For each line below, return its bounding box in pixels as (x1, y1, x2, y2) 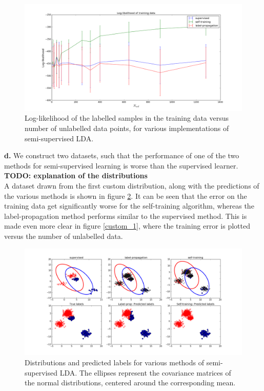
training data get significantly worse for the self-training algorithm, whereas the (4, 200, 254, 211)
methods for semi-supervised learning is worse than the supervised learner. (4, 160, 238, 171)
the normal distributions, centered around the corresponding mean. (25, 377, 236, 388)
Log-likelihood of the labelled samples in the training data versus (25, 113, 229, 123)
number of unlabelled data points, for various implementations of (25, 123, 229, 134)
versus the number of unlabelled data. (4, 230, 123, 241)
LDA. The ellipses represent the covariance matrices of (59, 367, 231, 378)
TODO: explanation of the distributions (4, 170, 148, 181)
